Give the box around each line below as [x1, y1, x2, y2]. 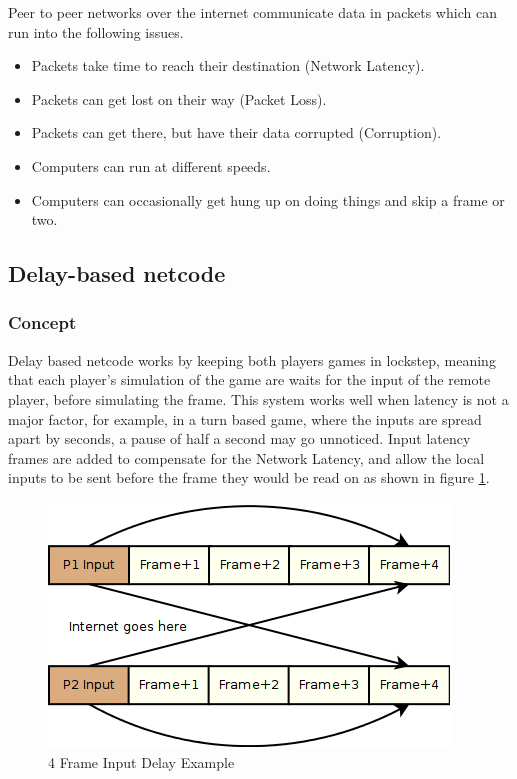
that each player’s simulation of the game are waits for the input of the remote [8, 369, 491, 390]
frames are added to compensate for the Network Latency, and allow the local [8, 447, 485, 468]
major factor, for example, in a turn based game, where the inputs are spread [8, 408, 482, 429]
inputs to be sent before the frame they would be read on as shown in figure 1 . [8, 467, 490, 488]
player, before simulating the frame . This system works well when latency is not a [8, 388, 509, 409]
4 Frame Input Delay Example [48, 751, 235, 772]
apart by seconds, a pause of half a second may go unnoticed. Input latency [8, 428, 471, 449]
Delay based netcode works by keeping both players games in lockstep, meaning [8, 349, 496, 370]
